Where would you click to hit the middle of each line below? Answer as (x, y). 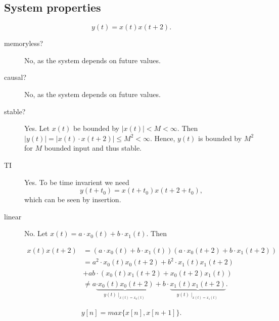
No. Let (36, 233)
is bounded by (220, 138)
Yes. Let (37, 128)
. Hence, (163, 138)
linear (13, 216)
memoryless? (24, 43)
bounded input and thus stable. (93, 148)
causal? (15, 77)
